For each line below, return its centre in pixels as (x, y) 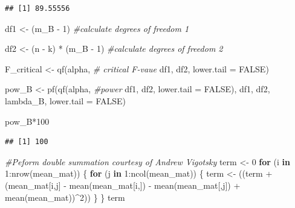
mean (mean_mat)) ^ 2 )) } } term (65, 197)
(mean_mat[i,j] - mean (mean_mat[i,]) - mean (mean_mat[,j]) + (123, 185)
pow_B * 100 (27, 121)
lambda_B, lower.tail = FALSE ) (65, 100)
